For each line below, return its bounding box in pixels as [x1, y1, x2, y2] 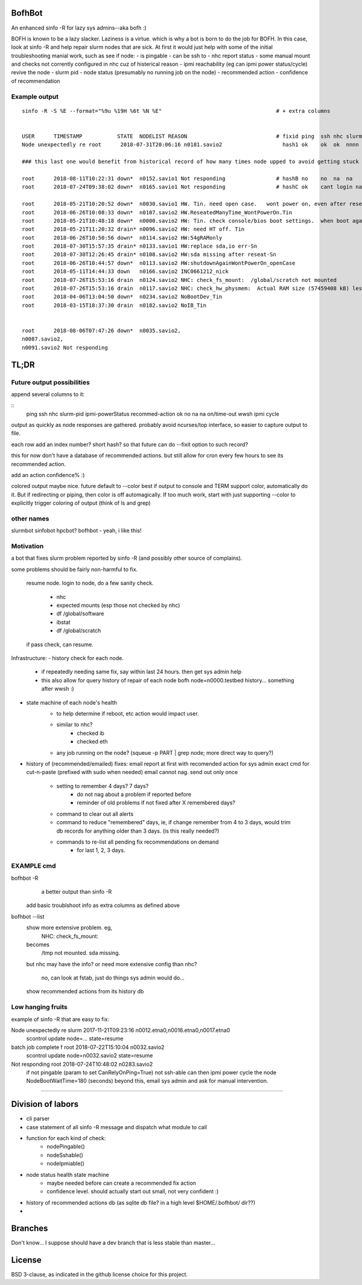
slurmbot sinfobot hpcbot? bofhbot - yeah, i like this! [11, 527, 142, 534]
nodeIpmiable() [46, 1160, 84, 1167]
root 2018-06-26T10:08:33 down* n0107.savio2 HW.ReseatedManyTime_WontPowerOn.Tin [22, 209, 293, 216]
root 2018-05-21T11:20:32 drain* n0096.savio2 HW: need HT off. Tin [22, 226, 245, 232]
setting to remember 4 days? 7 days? [56, 782, 149, 789]
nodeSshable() [46, 1151, 84, 1159]
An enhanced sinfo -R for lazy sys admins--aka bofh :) [11, 24, 147, 31]
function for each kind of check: [26, 1135, 106, 1142]
